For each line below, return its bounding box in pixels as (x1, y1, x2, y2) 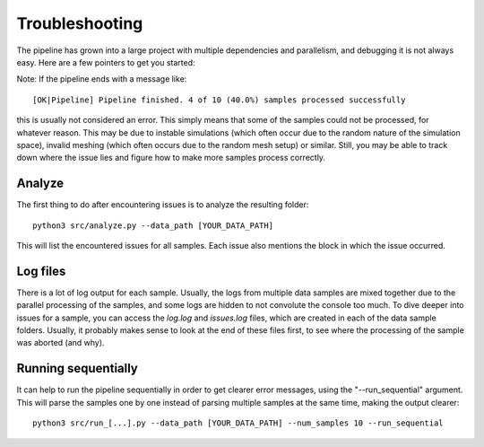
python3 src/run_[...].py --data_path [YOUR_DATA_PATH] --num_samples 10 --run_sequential (32, 418, 444, 428)
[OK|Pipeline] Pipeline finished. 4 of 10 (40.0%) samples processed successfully (32, 94, 406, 105)
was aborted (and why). (16, 337, 105, 348)
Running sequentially (16, 361, 138, 376)
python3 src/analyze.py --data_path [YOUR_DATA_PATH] (32, 220, 273, 231)
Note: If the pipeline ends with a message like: (16, 74, 187, 84)
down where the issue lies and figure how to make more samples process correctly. (16, 153, 326, 163)
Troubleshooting (16, 13, 143, 33)
